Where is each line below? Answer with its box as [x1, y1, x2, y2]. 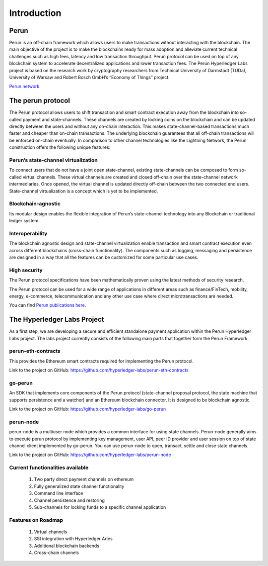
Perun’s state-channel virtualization [9, 157, 98, 164]
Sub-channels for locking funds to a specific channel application [34, 504, 166, 510]
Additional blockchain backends [34, 543, 99, 549]
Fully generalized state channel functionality [34, 483, 125, 489]
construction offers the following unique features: [9, 144, 111, 150]
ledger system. [9, 218, 40, 224]
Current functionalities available [9, 464, 89, 471]
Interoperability [9, 230, 48, 237]
